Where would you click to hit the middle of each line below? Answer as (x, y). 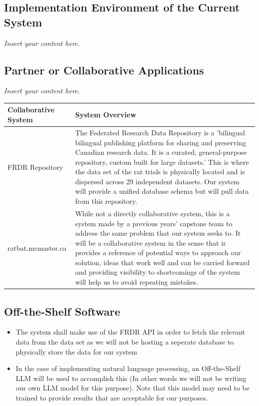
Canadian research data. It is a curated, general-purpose (161, 152)
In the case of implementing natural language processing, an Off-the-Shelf (128, 368)
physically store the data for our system (76, 351)
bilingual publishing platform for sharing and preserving (161, 142)
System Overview (106, 115)
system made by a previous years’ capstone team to (154, 223)
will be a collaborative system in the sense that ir (150, 242)
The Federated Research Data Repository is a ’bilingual (160, 132)
